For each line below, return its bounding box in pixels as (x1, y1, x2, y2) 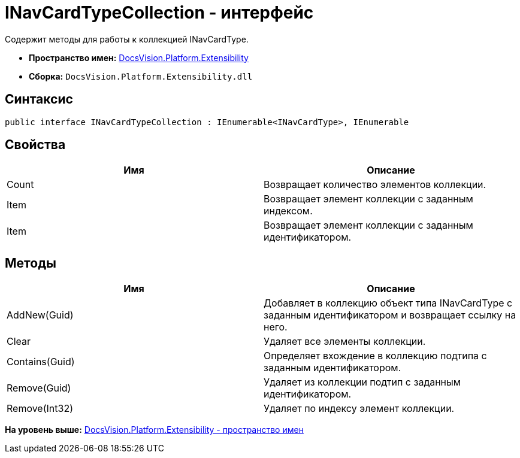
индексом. (264, 205, 313, 217)
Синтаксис (5, 92, 73, 107)
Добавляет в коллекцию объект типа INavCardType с (264, 297, 513, 310)
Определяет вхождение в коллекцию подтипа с (264, 350, 487, 362)
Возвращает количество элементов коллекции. (264, 178, 486, 191)
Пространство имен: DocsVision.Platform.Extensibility (29, 52, 249, 63)
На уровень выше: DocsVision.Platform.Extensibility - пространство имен (5, 424, 304, 435)
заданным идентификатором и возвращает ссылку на (264, 309, 516, 321)
